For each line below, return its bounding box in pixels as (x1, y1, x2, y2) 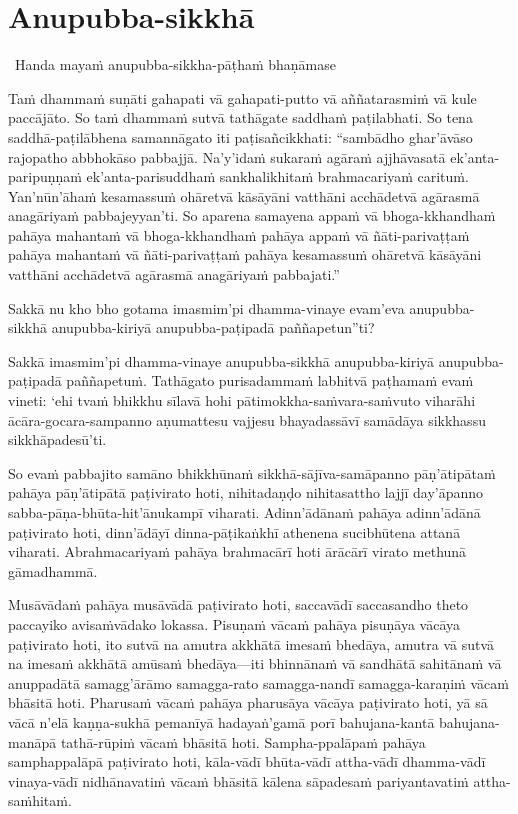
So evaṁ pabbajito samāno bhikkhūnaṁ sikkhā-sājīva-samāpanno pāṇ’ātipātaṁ (8, 462, 496, 483)
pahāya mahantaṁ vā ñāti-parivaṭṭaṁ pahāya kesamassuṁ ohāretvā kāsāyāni (8, 244, 482, 265)
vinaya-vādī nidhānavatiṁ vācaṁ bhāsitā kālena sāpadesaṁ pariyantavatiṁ (8, 770, 469, 791)
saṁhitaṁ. (8, 790, 72, 811)
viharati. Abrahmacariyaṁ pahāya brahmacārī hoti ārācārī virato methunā (8, 541, 467, 562)
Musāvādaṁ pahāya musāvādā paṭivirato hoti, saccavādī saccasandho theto (8, 594, 469, 615)
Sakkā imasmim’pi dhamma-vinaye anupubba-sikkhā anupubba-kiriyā (8, 350, 435, 371)
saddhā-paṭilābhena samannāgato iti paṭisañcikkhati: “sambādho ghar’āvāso (8, 126, 473, 147)
